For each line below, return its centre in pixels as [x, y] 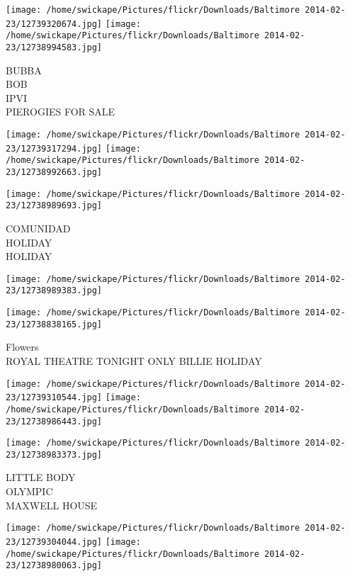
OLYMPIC [29, 491]
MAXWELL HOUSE [52, 505]
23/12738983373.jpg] [54, 454]
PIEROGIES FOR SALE [61, 112]
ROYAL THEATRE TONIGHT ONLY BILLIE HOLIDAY [134, 360]
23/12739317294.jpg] [54, 148]
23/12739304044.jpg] [54, 542]
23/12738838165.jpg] [54, 324]
